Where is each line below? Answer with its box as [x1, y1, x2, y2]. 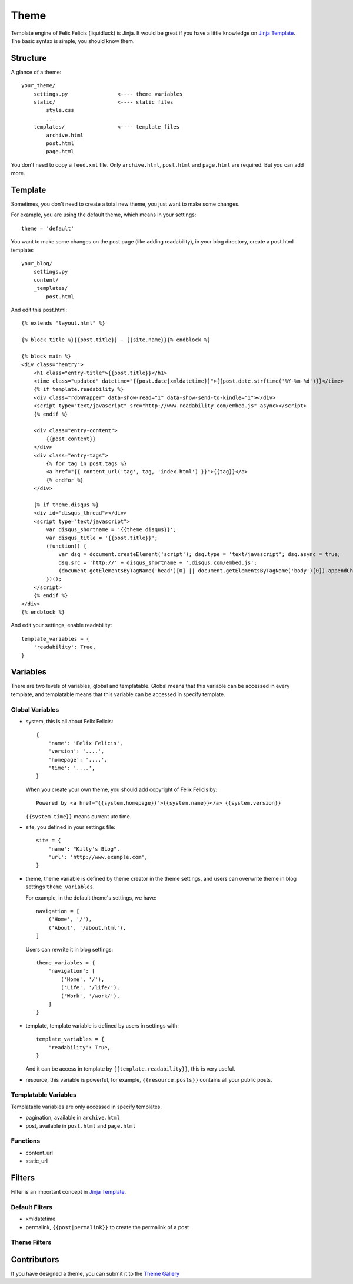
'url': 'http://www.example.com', [48, 854, 148, 861]
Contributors [11, 1255, 59, 1265]
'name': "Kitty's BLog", [48, 845, 120, 852]
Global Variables [11, 705, 59, 713]
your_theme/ [21, 83, 56, 89]
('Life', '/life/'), [61, 985, 120, 991]
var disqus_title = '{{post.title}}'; [46, 534, 158, 541]
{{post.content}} [46, 435, 96, 442]
